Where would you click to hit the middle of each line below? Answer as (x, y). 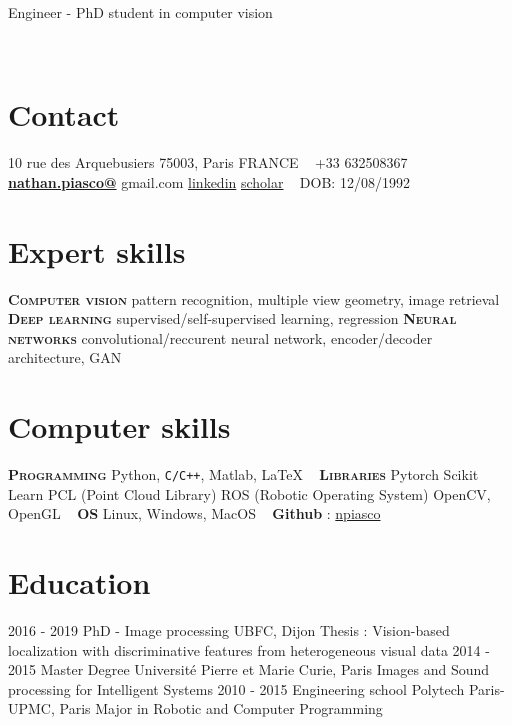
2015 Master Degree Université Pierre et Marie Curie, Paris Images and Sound (249, 669)
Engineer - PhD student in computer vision (140, 12)
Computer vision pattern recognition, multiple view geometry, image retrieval (254, 298)
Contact (64, 114)
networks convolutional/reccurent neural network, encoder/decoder (220, 337)
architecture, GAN (65, 357)
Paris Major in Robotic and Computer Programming (221, 708)
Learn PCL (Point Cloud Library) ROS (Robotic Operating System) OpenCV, (249, 493)
